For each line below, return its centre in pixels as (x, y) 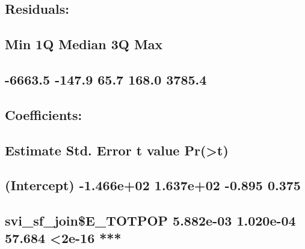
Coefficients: (44, 114)
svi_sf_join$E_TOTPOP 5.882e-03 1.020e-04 (150, 220)
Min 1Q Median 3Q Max (84, 44)
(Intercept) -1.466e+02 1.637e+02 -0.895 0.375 (153, 185)
